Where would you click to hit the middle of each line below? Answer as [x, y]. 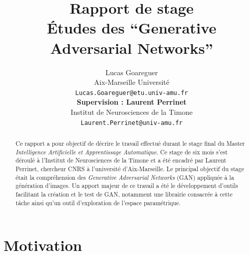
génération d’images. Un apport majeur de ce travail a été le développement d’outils [127, 186]
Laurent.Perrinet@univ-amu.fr [132, 123]
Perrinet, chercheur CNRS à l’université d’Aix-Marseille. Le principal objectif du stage [130, 168]
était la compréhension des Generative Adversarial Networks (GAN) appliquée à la [125, 177]
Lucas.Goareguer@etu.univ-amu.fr [132, 93]
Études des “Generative [132, 28]
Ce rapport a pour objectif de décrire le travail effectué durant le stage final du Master [130, 143]
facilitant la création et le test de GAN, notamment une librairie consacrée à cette [124, 194]
